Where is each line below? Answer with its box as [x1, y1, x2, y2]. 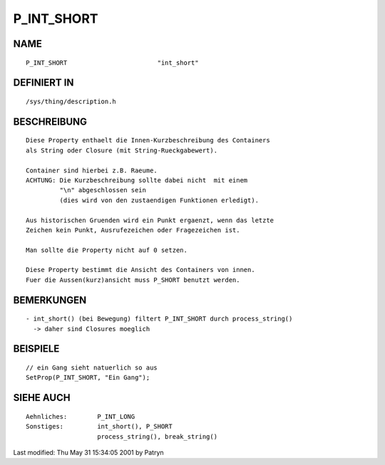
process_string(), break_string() [97, 432, 217, 441]
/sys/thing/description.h [26, 97, 117, 105]
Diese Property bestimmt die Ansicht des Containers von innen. [26, 266, 256, 274]
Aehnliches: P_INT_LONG [26, 412, 135, 420]
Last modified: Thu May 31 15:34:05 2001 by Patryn [13, 449, 164, 457]
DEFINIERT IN [13, 77, 74, 89]
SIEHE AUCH [13, 392, 71, 404]
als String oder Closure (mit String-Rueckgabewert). [26, 146, 217, 155]
